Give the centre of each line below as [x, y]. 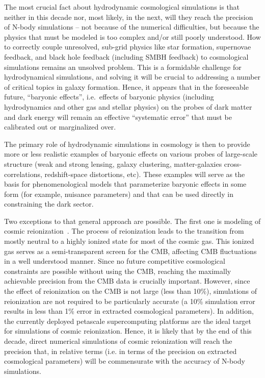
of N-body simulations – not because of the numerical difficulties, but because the [132, 27]
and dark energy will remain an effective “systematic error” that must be [118, 117]
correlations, [23, 174]
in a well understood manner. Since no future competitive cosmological [115, 261]
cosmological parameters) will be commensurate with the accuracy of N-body [125, 361]
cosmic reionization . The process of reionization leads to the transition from [124, 231]
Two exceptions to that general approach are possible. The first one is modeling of [132, 221]
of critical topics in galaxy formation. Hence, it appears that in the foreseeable [126, 86]
